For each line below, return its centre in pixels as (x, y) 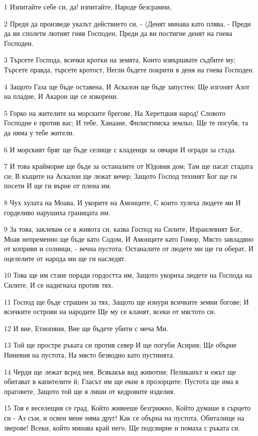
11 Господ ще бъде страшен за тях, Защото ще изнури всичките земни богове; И (127, 301)
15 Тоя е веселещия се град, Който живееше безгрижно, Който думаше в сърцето (128, 408)
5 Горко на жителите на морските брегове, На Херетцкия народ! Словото (115, 113)
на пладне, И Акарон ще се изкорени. (61, 96)
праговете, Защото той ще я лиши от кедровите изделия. (90, 391)
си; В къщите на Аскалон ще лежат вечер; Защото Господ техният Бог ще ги (121, 176)
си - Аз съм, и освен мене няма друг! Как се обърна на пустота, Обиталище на (124, 418)
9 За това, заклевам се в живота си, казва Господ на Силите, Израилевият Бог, (123, 229)
